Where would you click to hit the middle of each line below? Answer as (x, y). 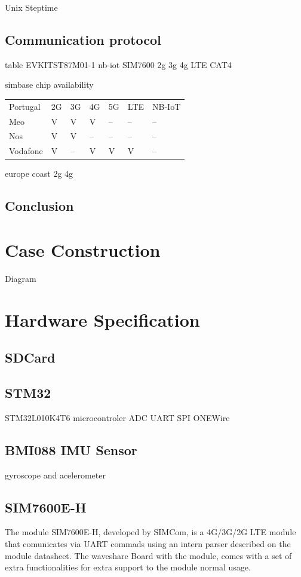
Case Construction (83, 249)
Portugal (25, 106)
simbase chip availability (49, 85)
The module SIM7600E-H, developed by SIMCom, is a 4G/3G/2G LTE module (150, 532)
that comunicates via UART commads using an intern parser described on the (148, 544)
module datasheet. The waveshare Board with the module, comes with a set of (148, 555)
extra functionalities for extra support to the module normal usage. (128, 567)
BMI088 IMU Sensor (71, 449)
